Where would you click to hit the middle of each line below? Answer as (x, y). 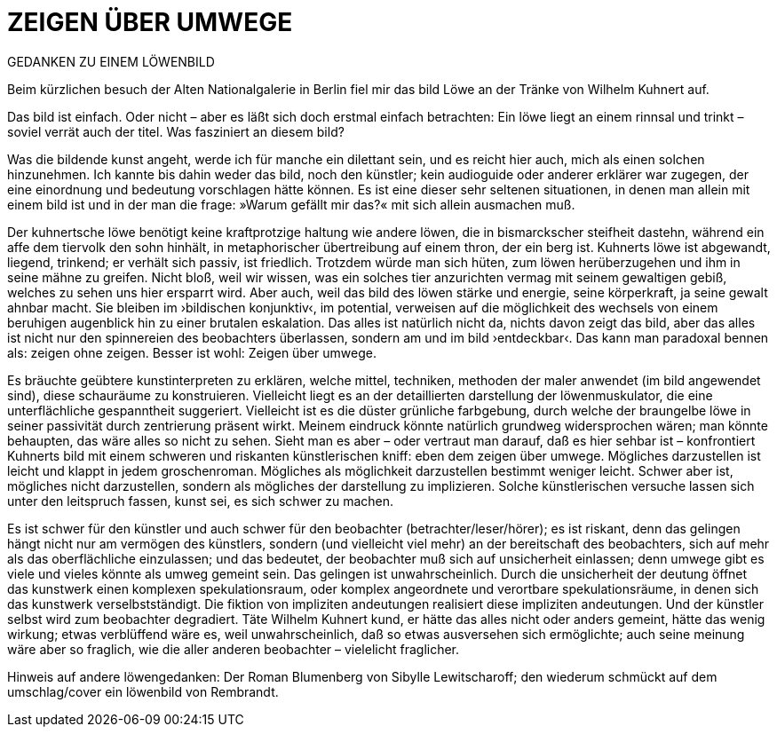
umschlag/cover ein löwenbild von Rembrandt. (143, 691)
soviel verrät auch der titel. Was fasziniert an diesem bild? (176, 131)
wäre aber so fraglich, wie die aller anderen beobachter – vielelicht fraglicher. (234, 649)
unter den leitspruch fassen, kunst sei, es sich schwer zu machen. (201, 501)
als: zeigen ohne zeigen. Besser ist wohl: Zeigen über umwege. (192, 352)
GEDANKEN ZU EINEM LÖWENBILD (111, 61)
